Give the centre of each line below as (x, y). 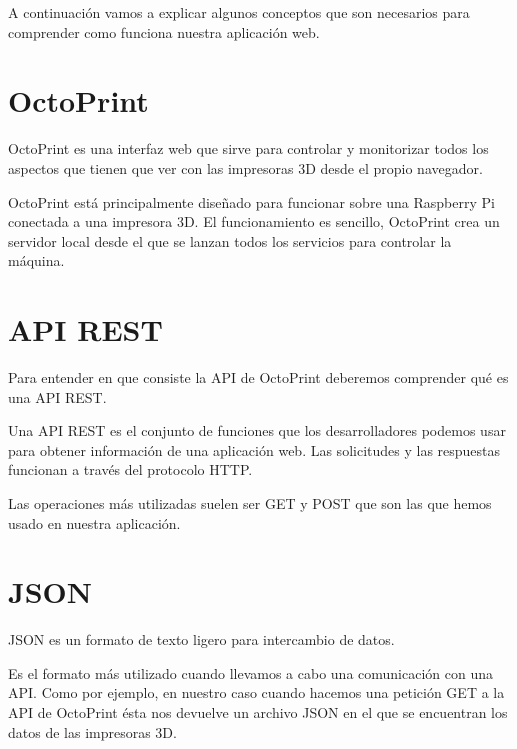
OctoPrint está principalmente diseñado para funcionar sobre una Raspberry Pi (251, 201)
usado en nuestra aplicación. (94, 522)
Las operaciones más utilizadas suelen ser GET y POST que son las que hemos (250, 502)
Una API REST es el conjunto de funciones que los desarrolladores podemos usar (257, 430)
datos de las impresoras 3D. (92, 731)
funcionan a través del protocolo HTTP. (130, 469)
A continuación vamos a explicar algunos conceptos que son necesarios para (239, 12)
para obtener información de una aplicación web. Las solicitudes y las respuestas (254, 449)
